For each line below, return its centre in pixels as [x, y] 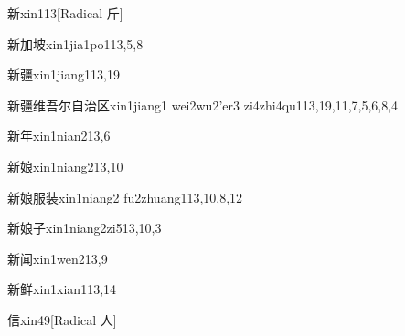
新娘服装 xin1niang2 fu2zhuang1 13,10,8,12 [125, 197]
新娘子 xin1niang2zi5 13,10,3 [85, 228]
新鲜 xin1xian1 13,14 [62, 289]
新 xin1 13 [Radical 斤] [65, 13]
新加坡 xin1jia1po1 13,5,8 [75, 43]
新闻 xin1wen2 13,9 [58, 258]
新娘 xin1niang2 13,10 [65, 166]
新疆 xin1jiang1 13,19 [64, 74]
